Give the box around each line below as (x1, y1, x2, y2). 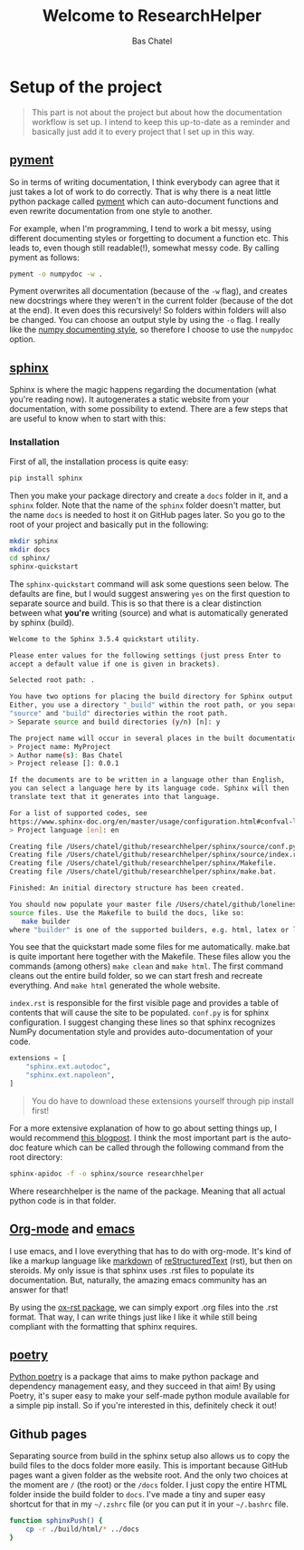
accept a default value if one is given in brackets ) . (9, 659, 221, 668)
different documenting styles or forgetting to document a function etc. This (9, 232, 290, 243)
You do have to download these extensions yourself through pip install (31, 1095, 294, 1106)
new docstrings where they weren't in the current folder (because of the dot (9, 296, 294, 307)
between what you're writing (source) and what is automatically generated (9, 607, 289, 618)
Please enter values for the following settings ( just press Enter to (9, 650, 281, 660)
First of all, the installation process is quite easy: (9, 456, 189, 467)
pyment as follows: (9, 251, 80, 263)
